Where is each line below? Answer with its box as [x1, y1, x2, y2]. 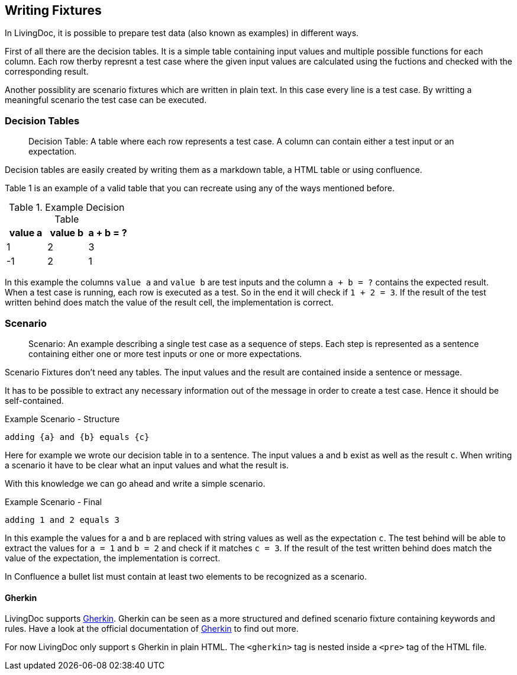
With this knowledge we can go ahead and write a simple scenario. [5, 478, 266, 488]
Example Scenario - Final [5, 496, 102, 507]
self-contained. [5, 395, 64, 406]
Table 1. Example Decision [9, 201, 125, 214]
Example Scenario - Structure [5, 413, 120, 424]
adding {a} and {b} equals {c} [5, 432, 150, 442]
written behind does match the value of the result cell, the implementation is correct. [5, 297, 334, 308]
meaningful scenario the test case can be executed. [5, 95, 207, 105]
